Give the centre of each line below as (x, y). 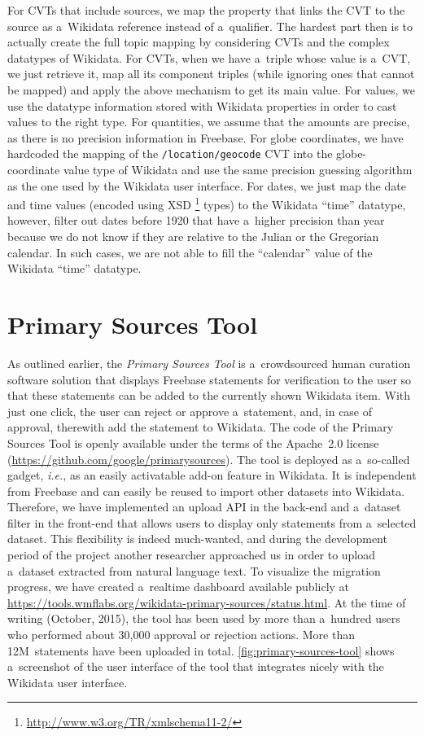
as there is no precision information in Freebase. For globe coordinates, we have (205, 137)
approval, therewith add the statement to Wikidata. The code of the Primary (201, 427)
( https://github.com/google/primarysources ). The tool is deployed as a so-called (209, 459)
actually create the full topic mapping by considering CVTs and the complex (199, 42)
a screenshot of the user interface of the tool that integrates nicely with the (196, 666)
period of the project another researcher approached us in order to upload (192, 555)
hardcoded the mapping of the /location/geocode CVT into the (170, 153)
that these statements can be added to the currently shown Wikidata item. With (209, 395)
